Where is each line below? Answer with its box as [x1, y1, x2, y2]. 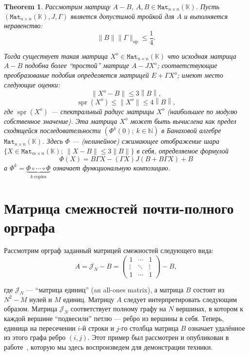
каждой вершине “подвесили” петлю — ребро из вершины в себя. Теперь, [4, 313, 224, 323]
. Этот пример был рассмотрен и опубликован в [87, 332, 229, 342]
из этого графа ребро [4, 332, 66, 342]
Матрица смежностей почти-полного [4, 198, 234, 218]
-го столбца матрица [119, 322, 179, 333]
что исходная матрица [167, 51, 236, 61]
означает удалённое [188, 322, 245, 333]
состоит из [193, 285, 224, 294]
